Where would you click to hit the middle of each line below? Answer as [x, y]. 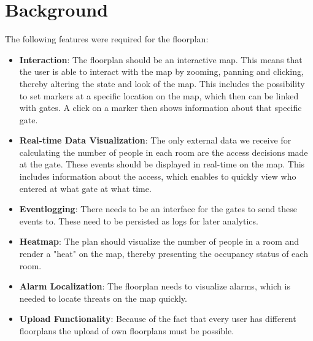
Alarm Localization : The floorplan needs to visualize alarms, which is [155, 286]
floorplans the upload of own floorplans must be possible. [127, 331]
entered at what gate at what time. [85, 188]
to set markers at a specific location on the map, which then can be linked [159, 95]
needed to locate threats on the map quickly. [103, 298]
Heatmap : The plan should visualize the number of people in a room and [159, 241]
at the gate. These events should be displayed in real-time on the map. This [162, 164]
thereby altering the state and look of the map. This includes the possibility [162, 83]
